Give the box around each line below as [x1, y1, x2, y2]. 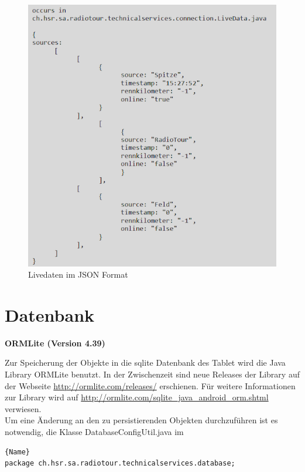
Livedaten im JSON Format [28, 268, 128, 281]
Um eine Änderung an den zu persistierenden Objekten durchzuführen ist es [5, 414, 278, 426]
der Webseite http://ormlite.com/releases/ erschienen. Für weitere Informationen [5, 379, 296, 392]
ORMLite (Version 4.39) [5, 336, 105, 349]
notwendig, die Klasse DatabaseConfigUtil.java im [5, 426, 184, 438]
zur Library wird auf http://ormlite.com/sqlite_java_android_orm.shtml [5, 391, 269, 403]
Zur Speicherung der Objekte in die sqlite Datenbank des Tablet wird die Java [5, 356, 286, 369]
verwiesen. [5, 402, 42, 414]
